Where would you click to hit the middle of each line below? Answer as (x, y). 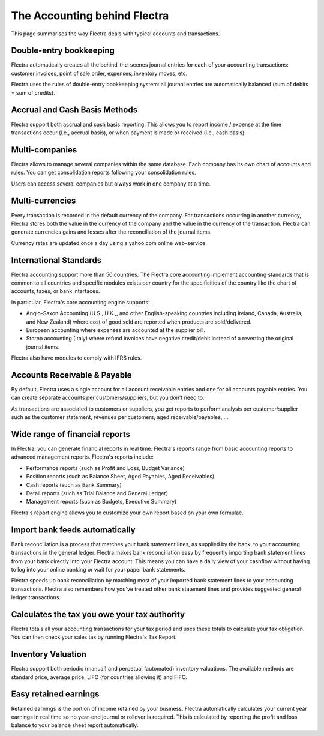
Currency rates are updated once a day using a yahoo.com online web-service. (109, 243)
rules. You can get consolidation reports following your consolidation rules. (103, 173)
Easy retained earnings (55, 694)
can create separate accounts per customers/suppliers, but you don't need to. (108, 398)
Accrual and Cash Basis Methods (74, 110)
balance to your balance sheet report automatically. (75, 725)
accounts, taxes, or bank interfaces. (55, 291)
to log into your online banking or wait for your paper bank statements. (98, 569)
